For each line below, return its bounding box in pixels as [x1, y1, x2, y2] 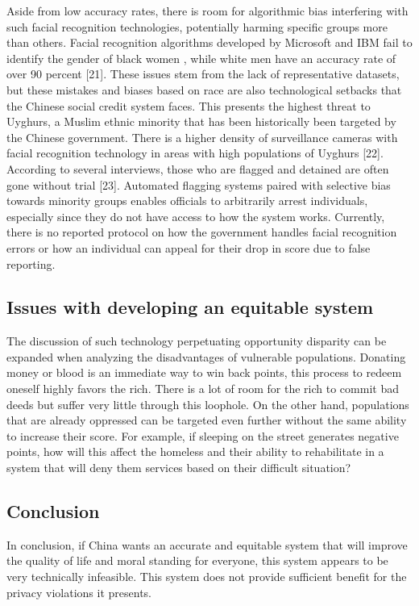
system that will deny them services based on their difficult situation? [6, 459, 351, 476]
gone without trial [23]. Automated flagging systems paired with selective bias [6, 176, 391, 193]
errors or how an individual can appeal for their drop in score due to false [6, 239, 371, 256]
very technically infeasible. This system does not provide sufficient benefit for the [6, 568, 407, 585]
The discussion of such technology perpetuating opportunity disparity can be [6, 332, 387, 349]
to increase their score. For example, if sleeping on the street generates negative [6, 427, 399, 444]
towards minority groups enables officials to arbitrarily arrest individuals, [6, 192, 368, 209]
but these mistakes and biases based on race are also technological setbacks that [6, 81, 402, 98]
